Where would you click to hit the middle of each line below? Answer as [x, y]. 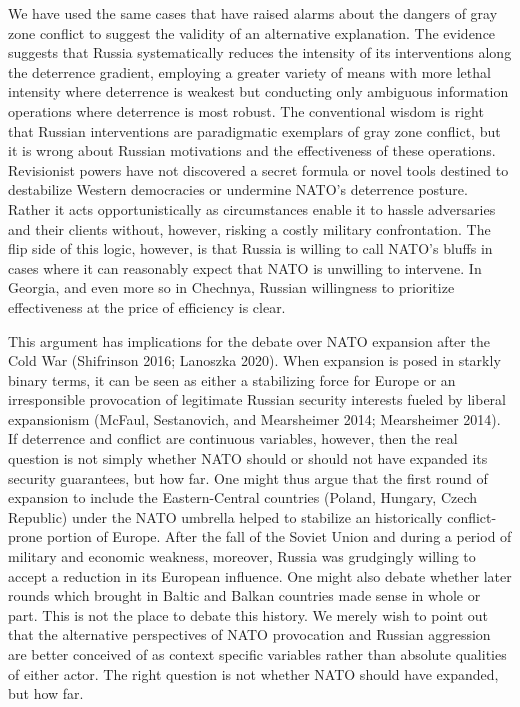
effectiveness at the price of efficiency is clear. [147, 306]
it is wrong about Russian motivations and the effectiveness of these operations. [252, 150]
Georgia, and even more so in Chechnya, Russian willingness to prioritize [231, 287]
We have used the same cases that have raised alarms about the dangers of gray [253, 13]
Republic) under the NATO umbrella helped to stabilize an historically [225, 516]
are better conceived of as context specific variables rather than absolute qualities [257, 654]
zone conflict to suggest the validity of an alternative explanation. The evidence [252, 32]
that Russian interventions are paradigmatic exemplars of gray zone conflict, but [254, 130]
